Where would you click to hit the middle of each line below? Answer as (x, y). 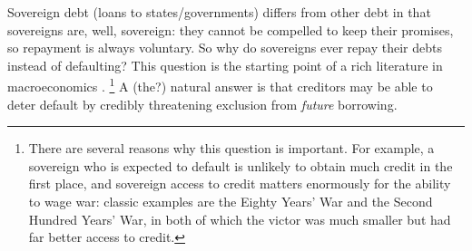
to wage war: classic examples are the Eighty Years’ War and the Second (231, 201)
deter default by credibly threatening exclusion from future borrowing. (202, 104)
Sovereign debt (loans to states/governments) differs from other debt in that (219, 12)
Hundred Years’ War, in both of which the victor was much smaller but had (240, 219)
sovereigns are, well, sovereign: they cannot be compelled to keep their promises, (231, 29)
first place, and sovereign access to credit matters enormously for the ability (240, 183)
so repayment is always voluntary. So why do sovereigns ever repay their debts (225, 48)
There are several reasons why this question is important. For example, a (231, 148)
